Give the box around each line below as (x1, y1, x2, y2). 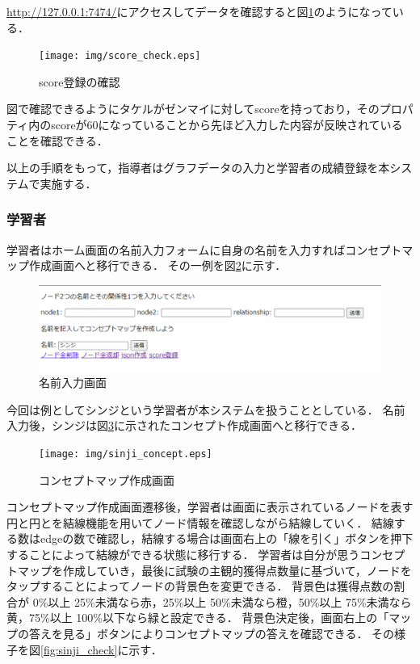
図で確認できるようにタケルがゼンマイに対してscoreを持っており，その (6, 100, 380, 117)
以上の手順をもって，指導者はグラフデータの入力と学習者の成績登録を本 (6, 159, 390, 176)
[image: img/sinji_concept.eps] (39, 448, 212, 460)
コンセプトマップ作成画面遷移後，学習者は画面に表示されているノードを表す (6, 498, 414, 515)
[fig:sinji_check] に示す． (40, 641, 162, 658)
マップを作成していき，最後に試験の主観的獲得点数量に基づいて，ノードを (17, 561, 412, 578)
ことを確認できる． (6, 132, 108, 149)
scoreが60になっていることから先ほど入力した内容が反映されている (51, 116, 403, 133)
